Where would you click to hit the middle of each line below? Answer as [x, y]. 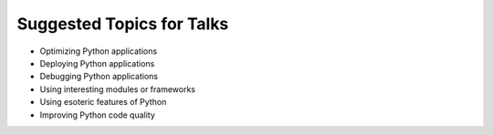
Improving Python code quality [97, 115]
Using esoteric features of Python [103, 102]
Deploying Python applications [97, 63]
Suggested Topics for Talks [123, 24]
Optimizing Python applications [99, 51]
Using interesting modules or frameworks [118, 89]
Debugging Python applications [99, 77]
